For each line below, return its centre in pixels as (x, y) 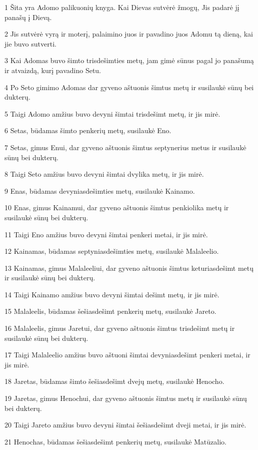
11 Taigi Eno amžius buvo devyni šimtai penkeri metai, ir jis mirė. (106, 234)
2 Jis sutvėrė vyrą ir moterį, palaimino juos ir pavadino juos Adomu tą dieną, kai (129, 34)
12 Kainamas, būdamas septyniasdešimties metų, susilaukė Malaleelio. (112, 251)
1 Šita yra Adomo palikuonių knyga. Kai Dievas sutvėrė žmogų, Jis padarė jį (122, 7)
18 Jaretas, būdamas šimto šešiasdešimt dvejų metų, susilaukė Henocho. (114, 381)
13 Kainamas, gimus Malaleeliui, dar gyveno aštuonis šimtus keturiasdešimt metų (129, 268)
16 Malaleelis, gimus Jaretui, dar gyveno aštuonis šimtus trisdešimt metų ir (120, 328)
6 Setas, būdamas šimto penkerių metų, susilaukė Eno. (88, 130)
